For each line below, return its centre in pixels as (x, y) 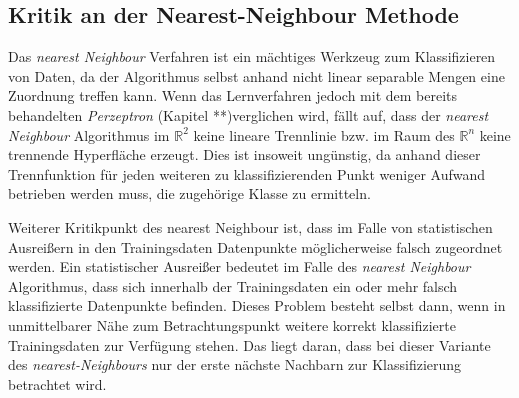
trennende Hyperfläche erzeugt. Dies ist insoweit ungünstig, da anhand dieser (244, 154)
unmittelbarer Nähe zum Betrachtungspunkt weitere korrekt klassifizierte (232, 324)
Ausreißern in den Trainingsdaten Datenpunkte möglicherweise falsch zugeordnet (255, 246)
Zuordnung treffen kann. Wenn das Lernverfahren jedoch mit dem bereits (233, 95)
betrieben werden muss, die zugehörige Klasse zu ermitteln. (189, 193)
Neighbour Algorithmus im (89, 134)
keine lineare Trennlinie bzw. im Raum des (324, 134)
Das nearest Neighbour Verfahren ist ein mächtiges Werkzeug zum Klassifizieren (252, 56)
